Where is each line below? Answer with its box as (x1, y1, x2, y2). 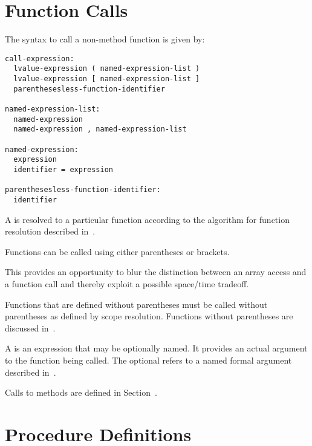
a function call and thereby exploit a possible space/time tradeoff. (5, 277, 249, 290)
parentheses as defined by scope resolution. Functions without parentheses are (5, 310, 293, 322)
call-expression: (5, 54, 74, 63)
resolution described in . (5, 225, 96, 238)
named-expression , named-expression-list (13, 125, 187, 134)
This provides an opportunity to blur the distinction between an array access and (5, 265, 307, 278)
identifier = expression (13, 165, 113, 174)
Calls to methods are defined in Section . (5, 386, 157, 399)
